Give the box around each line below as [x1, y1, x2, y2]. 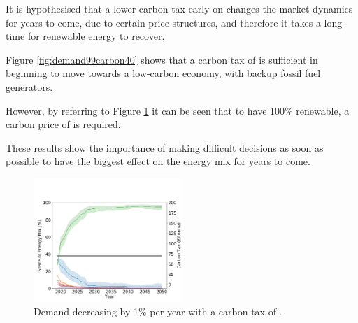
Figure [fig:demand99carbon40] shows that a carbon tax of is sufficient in [6, 52, 318, 66]
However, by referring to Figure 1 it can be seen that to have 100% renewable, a [6, 103, 350, 117]
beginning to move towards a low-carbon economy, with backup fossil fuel [6, 66, 321, 80]
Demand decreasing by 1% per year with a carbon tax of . [34, 304, 282, 319]
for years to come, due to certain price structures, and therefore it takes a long [6, 15, 343, 29]
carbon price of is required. [6, 117, 121, 131]
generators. [6, 79, 53, 94]
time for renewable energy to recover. [6, 29, 165, 43]
